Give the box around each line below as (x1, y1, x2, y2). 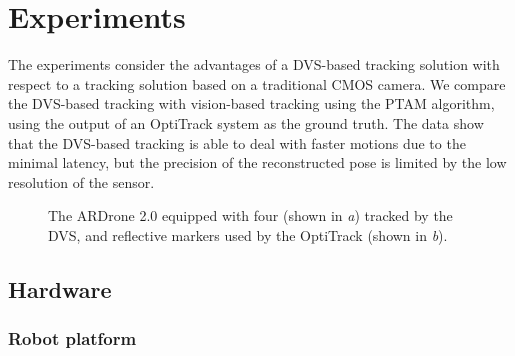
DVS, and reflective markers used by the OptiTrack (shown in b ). (48, 224, 448, 245)
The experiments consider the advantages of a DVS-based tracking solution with (8, 54, 500, 75)
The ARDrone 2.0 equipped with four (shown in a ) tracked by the (48, 205, 453, 226)
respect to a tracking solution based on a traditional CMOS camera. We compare (8, 73, 506, 94)
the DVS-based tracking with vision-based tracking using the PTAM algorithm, (8, 93, 495, 114)
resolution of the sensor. (8, 171, 155, 192)
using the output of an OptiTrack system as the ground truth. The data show (8, 112, 484, 133)
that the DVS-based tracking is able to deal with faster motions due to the (8, 132, 466, 153)
